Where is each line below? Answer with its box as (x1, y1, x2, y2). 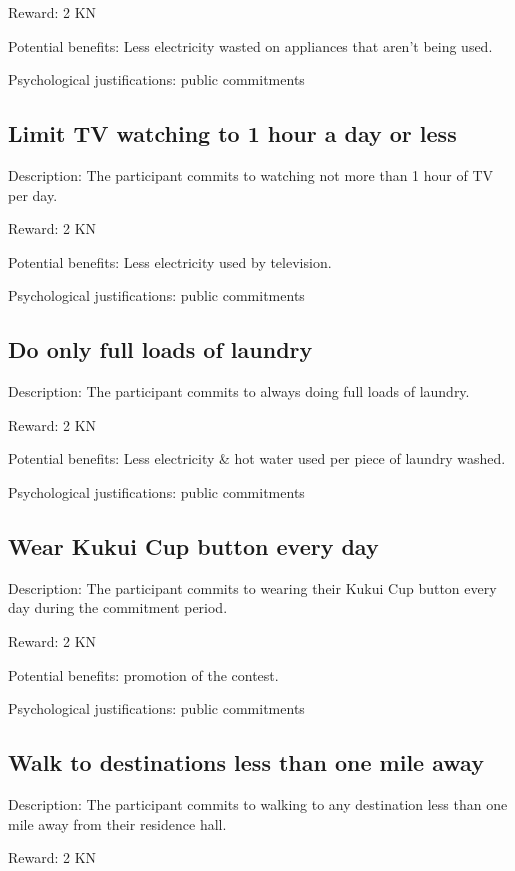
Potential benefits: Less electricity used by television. (8, 251, 332, 272)
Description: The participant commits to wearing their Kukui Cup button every (8, 577, 497, 598)
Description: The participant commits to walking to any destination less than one (8, 793, 508, 814)
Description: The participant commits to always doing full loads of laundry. (8, 381, 470, 402)
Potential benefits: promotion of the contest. (8, 664, 279, 685)
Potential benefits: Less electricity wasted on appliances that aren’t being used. (8, 35, 493, 56)
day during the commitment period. (8, 597, 228, 618)
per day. (8, 184, 58, 205)
